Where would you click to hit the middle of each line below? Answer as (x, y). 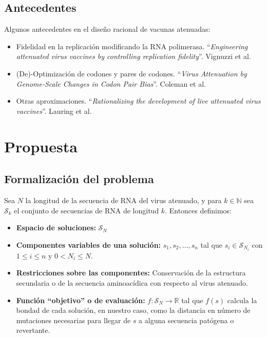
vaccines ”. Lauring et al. (54, 111)
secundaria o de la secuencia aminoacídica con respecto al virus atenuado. (132, 283)
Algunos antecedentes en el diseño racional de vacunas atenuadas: (107, 29)
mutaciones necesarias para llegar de (73, 320)
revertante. (33, 330)
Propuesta (41, 146)
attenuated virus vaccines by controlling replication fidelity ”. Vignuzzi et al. (133, 56)
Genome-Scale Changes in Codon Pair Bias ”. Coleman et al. (111, 83)
